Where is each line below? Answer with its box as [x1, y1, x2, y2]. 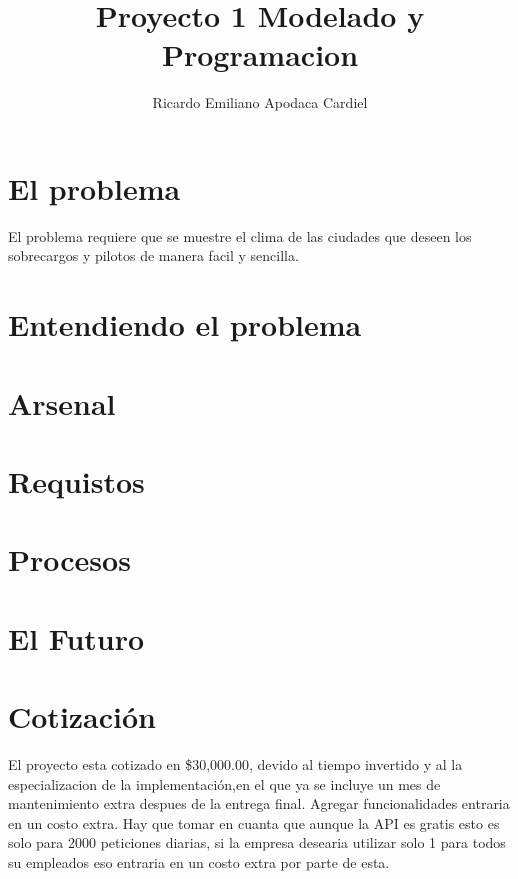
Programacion [161, 34, 359, 75]
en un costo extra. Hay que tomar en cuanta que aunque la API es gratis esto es [8, 812, 500, 833]
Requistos [8, 460, 145, 501]
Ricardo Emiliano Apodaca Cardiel [152, 92, 368, 113]
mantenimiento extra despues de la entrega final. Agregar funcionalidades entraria [8, 793, 510, 814]
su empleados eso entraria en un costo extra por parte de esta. [8, 852, 390, 872]
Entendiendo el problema [8, 304, 362, 345]
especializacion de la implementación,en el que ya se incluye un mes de [8, 773, 441, 794]
